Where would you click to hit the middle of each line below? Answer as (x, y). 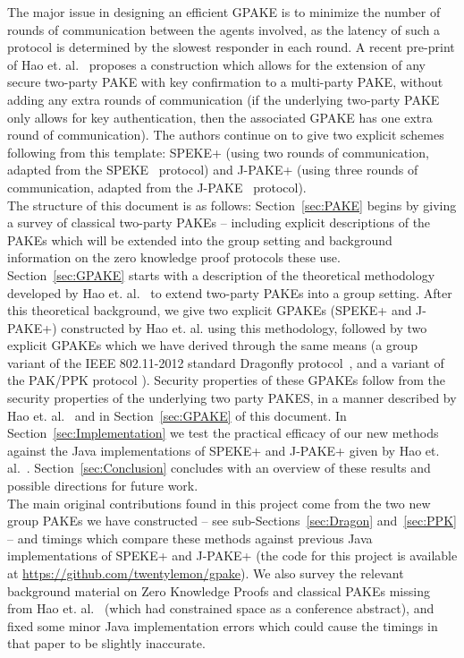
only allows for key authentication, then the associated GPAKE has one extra (220, 117)
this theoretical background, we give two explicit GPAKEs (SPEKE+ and (210, 310)
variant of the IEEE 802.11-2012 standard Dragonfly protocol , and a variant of (226, 362)
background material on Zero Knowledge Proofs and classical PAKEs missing (219, 590)
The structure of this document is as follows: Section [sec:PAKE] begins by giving (232, 205)
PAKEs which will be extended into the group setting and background (200, 239)
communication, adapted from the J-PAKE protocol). (157, 187)
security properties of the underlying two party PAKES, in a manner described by (232, 398)
